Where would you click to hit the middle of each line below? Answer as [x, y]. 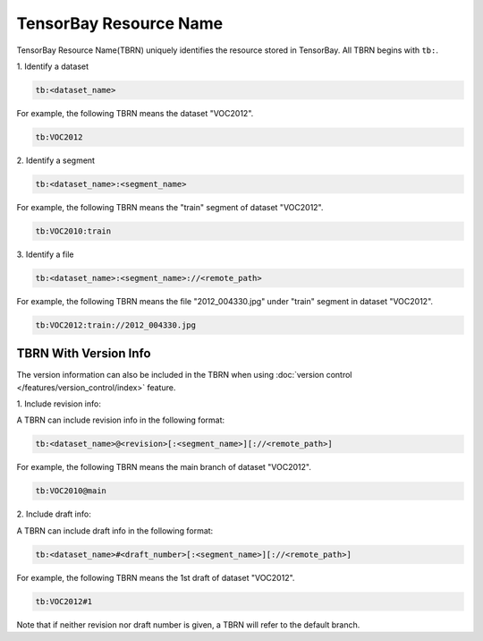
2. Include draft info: [54, 514]
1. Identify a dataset [53, 66]
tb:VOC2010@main [71, 491]
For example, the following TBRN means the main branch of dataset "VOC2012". [164, 467]
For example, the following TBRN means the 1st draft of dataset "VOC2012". [156, 577]
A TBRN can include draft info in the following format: [115, 530]
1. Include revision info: [59, 404]
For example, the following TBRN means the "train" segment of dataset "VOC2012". [170, 207]
